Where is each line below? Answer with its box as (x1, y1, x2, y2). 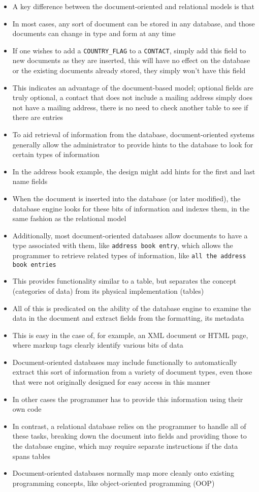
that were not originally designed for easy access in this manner (12, 377, 211, 387)
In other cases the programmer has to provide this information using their (12, 393, 243, 404)
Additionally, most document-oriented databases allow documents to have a (12, 230, 248, 240)
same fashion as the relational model (12, 213, 126, 224)
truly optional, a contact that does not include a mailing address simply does (12, 92, 253, 103)
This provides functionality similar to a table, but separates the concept (12, 275, 237, 286)
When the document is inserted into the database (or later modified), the (12, 193, 241, 203)
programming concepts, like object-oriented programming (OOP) (12, 477, 215, 488)
